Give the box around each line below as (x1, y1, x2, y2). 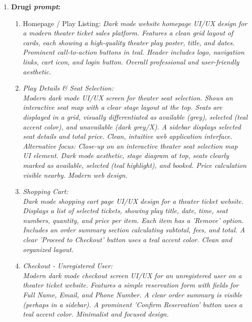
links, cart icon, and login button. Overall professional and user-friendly (23, 56, 239, 66)
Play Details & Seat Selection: (23, 83, 114, 93)
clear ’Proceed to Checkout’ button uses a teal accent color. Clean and (23, 234, 232, 245)
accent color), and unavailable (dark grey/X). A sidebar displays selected (23, 121, 241, 131)
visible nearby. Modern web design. (23, 169, 127, 180)
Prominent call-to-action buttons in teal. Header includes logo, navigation (23, 47, 245, 57)
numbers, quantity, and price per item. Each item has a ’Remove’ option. (23, 215, 244, 225)
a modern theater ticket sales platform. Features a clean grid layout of (23, 28, 233, 38)
